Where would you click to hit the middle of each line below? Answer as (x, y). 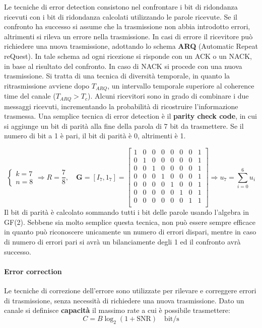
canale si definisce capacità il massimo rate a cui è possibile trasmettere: (117, 310)
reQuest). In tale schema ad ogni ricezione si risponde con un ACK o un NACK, (128, 56)
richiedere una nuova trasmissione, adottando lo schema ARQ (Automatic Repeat (131, 46)
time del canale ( (30, 96)
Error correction (33, 271)
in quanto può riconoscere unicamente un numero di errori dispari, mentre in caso (130, 232)
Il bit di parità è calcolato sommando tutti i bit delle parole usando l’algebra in (127, 212)
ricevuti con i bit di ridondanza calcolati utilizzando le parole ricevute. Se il (121, 16)
